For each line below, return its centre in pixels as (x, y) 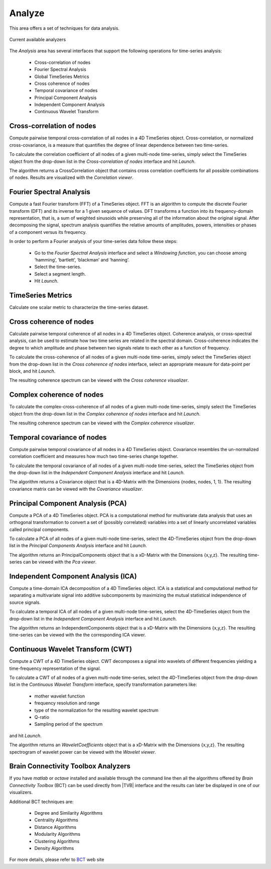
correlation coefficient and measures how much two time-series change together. (94, 456)
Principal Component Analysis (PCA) (68, 503)
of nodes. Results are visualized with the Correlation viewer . (72, 178)
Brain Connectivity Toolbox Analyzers (70, 766)
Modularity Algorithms (57, 834)
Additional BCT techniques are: (41, 802)
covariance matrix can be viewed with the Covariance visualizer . (76, 489)
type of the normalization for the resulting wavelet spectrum (97, 710)
